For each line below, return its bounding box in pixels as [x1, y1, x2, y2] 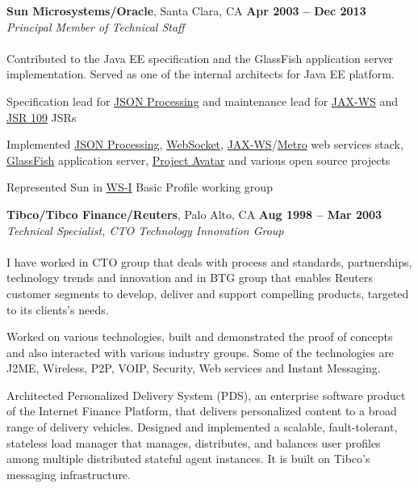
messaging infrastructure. [6, 465, 131, 482]
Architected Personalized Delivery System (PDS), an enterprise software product [6, 386, 406, 403]
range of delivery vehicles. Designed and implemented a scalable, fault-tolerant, [6, 419, 398, 435]
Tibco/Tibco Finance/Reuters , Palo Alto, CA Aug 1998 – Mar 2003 [6, 205, 382, 222]
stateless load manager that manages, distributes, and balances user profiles [6, 434, 381, 451]
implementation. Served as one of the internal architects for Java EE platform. [6, 65, 395, 82]
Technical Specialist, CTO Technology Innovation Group [6, 221, 284, 238]
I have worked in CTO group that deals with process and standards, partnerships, [6, 253, 412, 270]
